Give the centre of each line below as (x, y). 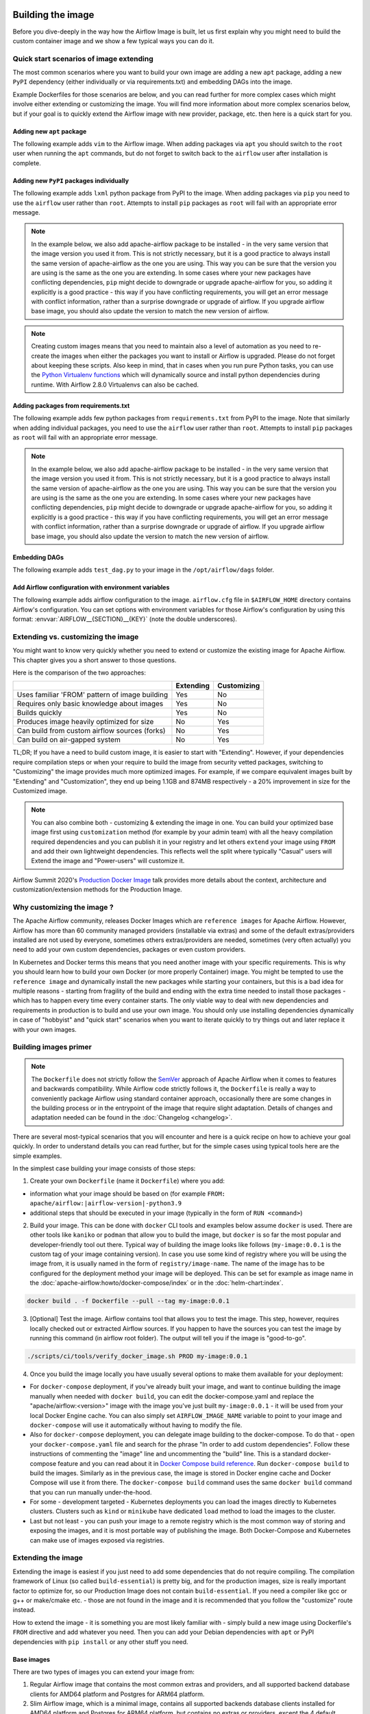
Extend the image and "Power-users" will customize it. (108, 861)
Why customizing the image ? (63, 907)
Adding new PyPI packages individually (71, 180)
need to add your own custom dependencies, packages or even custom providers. (129, 950)
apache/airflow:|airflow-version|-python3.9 (106, 1204)
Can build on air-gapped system (69, 740)
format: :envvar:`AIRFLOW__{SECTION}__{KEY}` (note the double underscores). (125, 619)
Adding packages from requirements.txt (71, 405)
